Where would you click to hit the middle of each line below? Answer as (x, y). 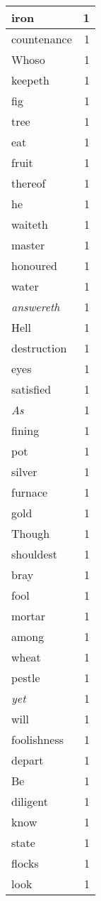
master (28, 245)
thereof (29, 183)
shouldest (35, 554)
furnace (30, 492)
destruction (39, 348)
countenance (42, 39)
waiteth (30, 224)
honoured (34, 265)
